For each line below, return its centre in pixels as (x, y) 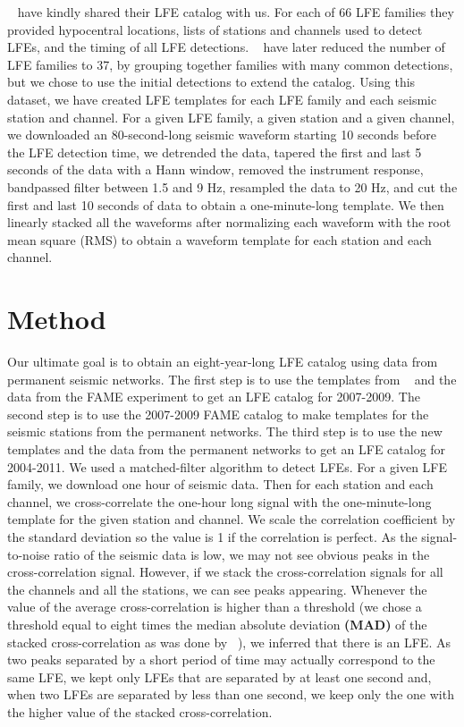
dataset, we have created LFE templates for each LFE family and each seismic (222, 99)
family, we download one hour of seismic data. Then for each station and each (220, 484)
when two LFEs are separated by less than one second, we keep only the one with (231, 694)
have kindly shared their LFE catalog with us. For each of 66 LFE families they (236, 12)
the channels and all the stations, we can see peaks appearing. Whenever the (217, 589)
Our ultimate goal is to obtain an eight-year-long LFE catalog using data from (223, 362)
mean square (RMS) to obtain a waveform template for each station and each (219, 239)
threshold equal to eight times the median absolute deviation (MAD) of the (217, 624)
